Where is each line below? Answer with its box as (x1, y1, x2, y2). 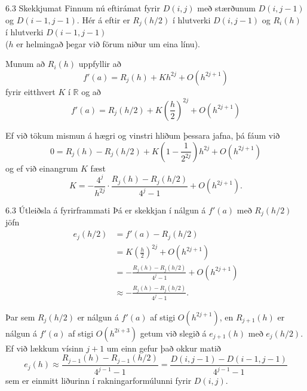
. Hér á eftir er (76, 13, 130, 26)
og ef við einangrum (5, 161, 78, 174)
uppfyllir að (78, 57, 121, 70)
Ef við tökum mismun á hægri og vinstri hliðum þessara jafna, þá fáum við (5, 129, 280, 141)
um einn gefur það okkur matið (106, 341, 221, 354)
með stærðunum (197, 2, 256, 14)
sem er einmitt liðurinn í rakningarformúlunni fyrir (5, 374, 192, 387)
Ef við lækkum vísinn (5, 341, 84, 354)
